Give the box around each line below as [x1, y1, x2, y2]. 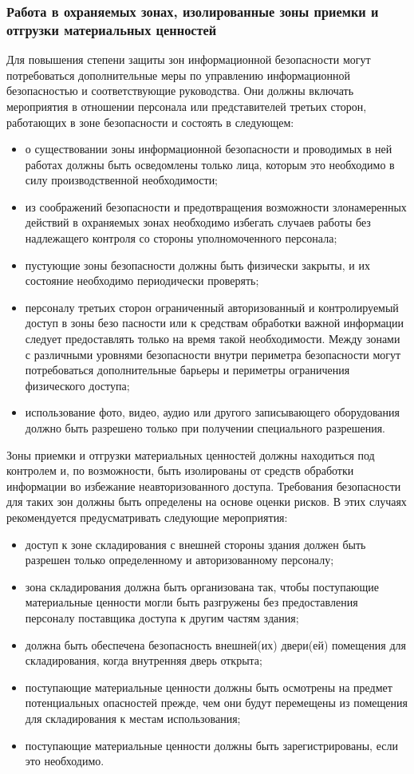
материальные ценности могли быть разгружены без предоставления [25, 594, 358, 610]
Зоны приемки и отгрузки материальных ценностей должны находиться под [6, 446, 375, 463]
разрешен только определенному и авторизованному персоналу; [25, 551, 334, 568]
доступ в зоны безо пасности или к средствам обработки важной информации [25, 314, 404, 331]
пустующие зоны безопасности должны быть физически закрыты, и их [25, 256, 370, 273]
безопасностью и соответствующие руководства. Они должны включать [6, 82, 354, 99]
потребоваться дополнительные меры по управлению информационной [6, 66, 350, 83]
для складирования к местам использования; [25, 709, 241, 726]
